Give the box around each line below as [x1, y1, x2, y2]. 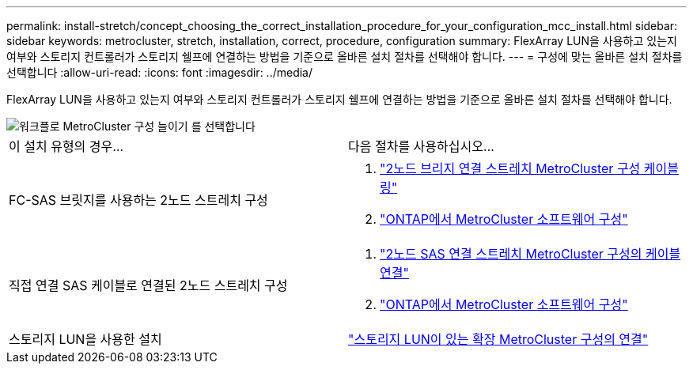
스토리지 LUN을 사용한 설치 [9, 331, 162, 347]
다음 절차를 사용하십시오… [348, 138, 494, 154]
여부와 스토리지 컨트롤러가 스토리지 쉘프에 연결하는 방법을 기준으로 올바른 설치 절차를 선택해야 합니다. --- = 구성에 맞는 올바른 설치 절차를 [6, 50, 683, 63]
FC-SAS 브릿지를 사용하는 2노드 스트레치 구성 [9, 192, 268, 208]
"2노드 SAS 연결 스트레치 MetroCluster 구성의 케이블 [380, 246, 681, 262]
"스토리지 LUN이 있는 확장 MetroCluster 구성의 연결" [348, 331, 649, 347]
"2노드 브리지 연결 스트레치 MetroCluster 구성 [380, 160, 641, 176]
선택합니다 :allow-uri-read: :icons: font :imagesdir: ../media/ [6, 66, 313, 79]
